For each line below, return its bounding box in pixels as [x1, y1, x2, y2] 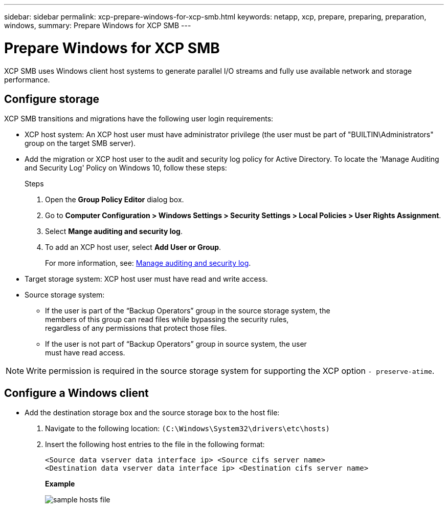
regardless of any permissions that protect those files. [45, 324, 227, 333]
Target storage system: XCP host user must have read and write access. [25, 274, 268, 284]
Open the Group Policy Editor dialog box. [45, 195, 184, 204]
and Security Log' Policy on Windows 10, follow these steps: [25, 163, 227, 173]
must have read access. [45, 348, 125, 357]
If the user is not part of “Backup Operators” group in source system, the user [45, 340, 307, 349]
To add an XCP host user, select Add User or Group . [45, 243, 221, 252]
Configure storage [4, 92, 99, 105]
